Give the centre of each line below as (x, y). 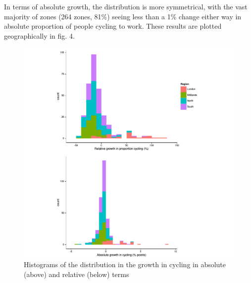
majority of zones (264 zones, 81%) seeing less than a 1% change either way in (123, 16)
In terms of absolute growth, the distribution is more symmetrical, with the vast (126, 6)
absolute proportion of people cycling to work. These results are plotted (113, 26)
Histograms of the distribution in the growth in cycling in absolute (125, 264)
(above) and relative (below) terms (76, 274)
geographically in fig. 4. (39, 35)
